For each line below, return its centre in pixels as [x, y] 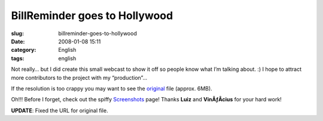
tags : [18, 58]
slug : [17, 33]
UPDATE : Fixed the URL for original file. [60, 110]
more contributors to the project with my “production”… [79, 77]
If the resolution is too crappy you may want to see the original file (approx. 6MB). [112, 88]
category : [24, 50]
